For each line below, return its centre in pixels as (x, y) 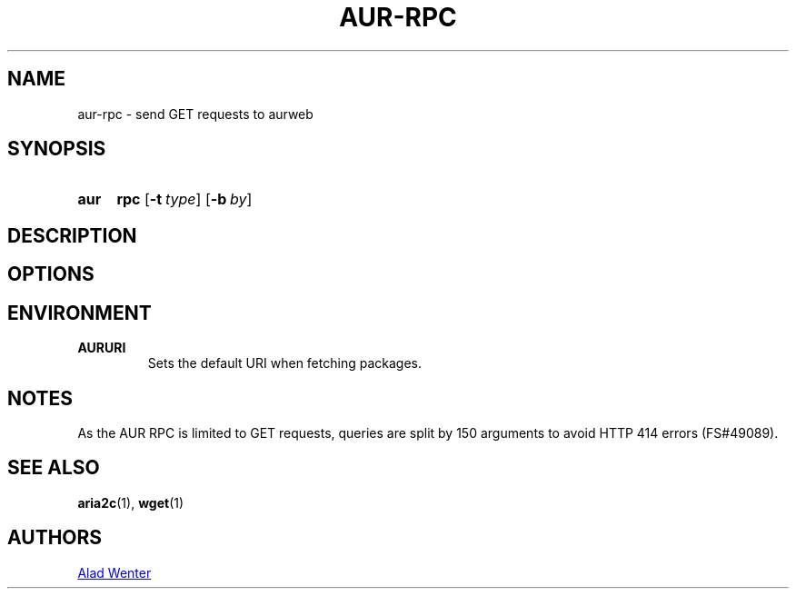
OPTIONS (51, 274)
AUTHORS (55, 538)
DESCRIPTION (72, 235)
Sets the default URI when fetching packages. (284, 363)
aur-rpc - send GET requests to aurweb (195, 114)
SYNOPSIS (57, 149)
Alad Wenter (114, 572)
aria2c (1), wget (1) (131, 502)
